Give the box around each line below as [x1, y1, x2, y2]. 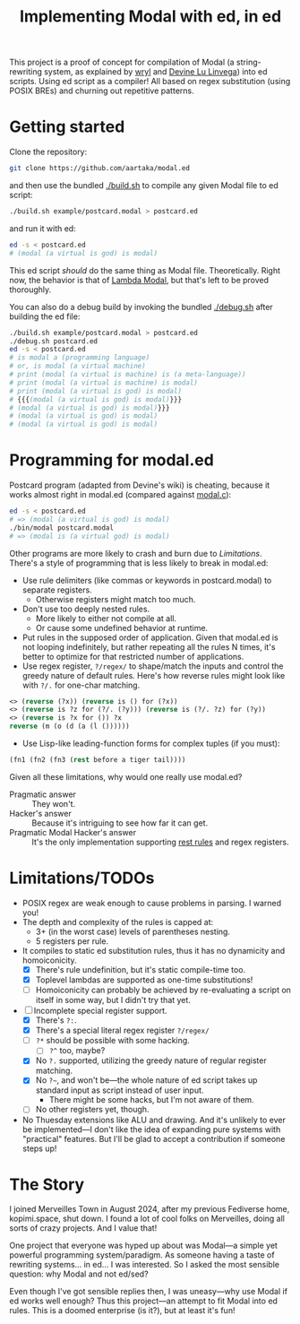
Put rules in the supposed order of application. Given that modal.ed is [21, 632, 279, 643]
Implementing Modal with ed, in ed [19, 6, 282, 27]
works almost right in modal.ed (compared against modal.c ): [9, 489, 232, 500]
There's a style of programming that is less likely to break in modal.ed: [9, 558, 269, 568]
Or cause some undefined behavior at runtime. [35, 622, 209, 633]
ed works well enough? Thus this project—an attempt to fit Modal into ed [9, 1295, 278, 1306]
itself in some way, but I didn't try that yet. [35, 995, 191, 1006]
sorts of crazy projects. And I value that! [9, 1223, 158, 1233]
